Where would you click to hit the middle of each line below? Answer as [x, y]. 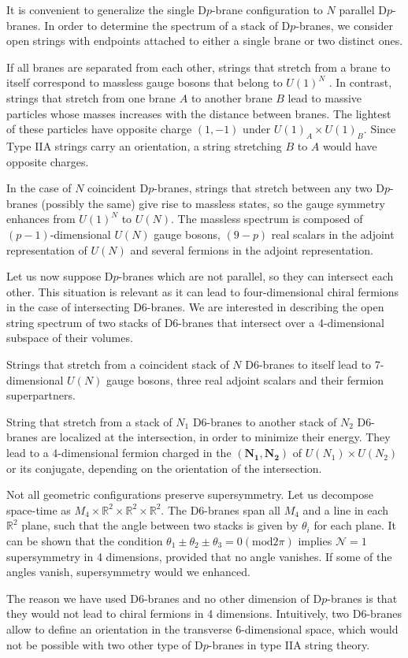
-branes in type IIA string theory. [289, 644]
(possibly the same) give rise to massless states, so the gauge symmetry [213, 203]
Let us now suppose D [60, 276]
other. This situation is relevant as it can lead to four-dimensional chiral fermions [203, 291]
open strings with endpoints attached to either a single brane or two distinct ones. [205, 41]
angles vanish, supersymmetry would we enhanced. [128, 572]
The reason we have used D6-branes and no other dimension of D [164, 598]
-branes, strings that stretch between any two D [269, 188]
